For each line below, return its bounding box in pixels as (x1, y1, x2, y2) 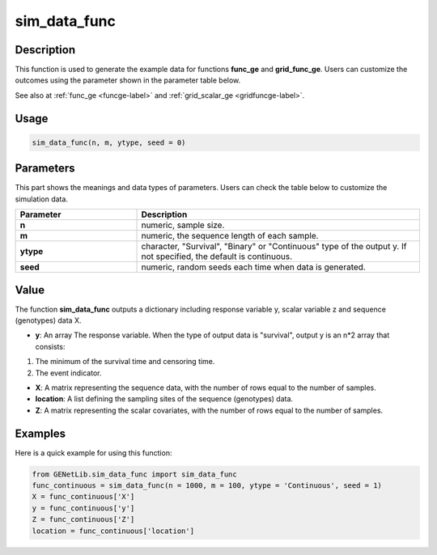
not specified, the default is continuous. (141, 251, 293, 262)
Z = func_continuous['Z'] (32, 515, 135, 524)
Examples (15, 426, 66, 440)
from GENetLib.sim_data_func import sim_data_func (32, 469, 238, 479)
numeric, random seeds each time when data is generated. (141, 261, 366, 273)
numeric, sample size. (141, 219, 225, 231)
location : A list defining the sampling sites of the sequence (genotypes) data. (35, 394, 294, 404)
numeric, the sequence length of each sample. (141, 231, 319, 242)
